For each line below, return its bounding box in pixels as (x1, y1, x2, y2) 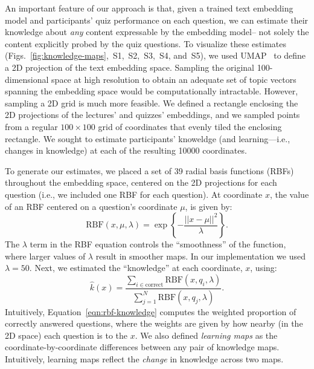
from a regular (5, 120, 58, 132)
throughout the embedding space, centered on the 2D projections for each (5, 176, 277, 189)
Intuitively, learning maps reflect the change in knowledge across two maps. (5, 352, 284, 365)
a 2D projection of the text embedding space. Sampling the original (5, 60, 254, 73)
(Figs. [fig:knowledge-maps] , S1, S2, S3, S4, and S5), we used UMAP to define (5, 49, 306, 62)
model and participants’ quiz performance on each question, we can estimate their (5, 13, 309, 26)
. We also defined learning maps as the (135, 328, 278, 341)
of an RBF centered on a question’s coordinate (5, 200, 178, 212)
